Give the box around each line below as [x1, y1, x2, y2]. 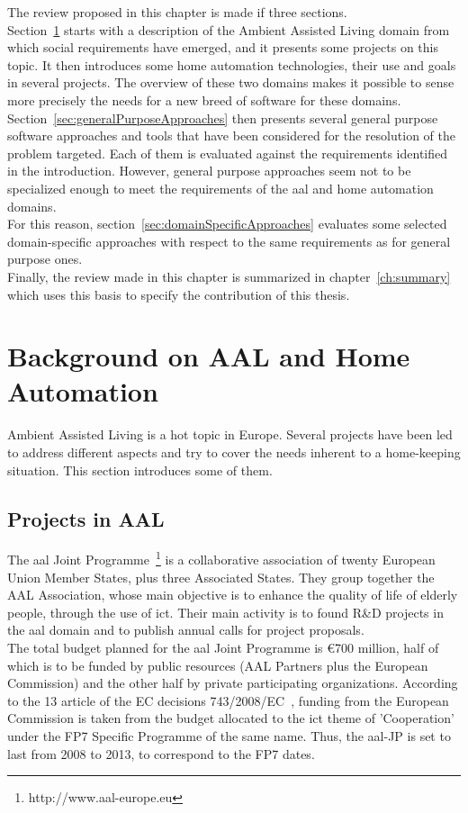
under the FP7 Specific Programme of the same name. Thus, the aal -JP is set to [7, 726, 451, 745]
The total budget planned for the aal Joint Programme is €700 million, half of [7, 638, 439, 657]
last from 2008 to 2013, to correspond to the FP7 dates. [7, 744, 315, 763]
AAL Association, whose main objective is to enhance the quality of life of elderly [7, 585, 458, 604]
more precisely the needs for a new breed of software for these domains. [7, 90, 401, 109]
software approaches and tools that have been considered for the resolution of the [7, 126, 455, 145]
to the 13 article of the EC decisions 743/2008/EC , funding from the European [7, 691, 449, 709]
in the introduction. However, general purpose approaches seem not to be [7, 161, 411, 180]
